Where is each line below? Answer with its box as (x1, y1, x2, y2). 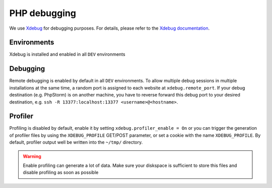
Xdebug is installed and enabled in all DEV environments (9, 51, 125, 57)
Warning (23, 153, 41, 159)
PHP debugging (9, 8, 77, 19)
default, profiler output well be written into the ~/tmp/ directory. (9, 139, 143, 145)
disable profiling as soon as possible (23, 169, 99, 175)
